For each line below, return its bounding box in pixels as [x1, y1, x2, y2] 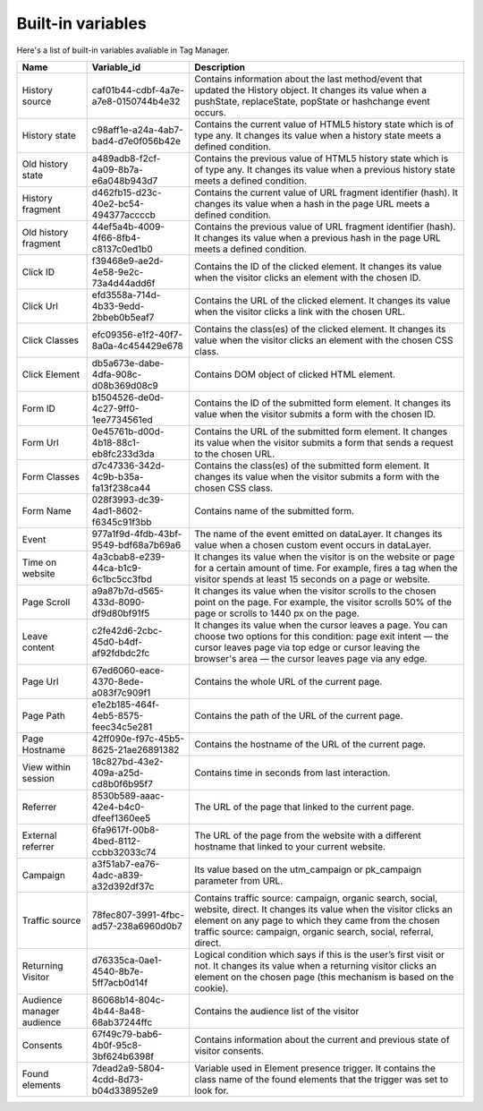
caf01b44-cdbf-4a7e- [91, 83, 184, 96]
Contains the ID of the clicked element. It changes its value [193, 260, 443, 272]
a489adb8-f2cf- [91, 152, 161, 165]
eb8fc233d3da [91, 448, 156, 460]
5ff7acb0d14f [91, 976, 148, 988]
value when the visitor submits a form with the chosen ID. [193, 407, 436, 420]
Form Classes [21, 470, 80, 483]
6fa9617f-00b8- [91, 824, 160, 836]
